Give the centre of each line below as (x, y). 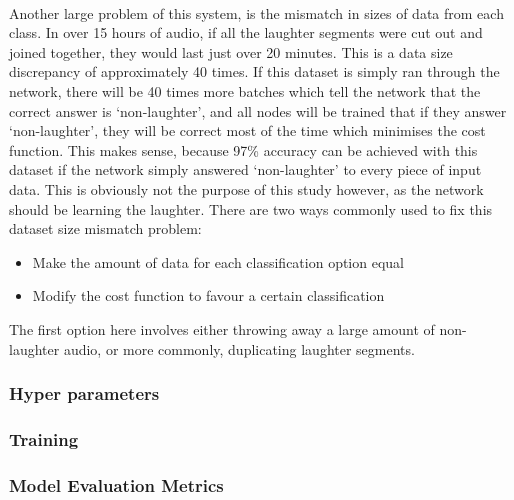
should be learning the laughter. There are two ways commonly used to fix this (251, 208)
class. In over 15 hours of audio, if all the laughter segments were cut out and (246, 32)
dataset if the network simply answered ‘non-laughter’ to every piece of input (245, 169)
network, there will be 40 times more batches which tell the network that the (245, 90)
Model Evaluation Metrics (116, 484)
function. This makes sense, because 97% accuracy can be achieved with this (243, 149)
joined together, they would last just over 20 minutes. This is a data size (231, 51)
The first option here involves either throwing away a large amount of (222, 328)
